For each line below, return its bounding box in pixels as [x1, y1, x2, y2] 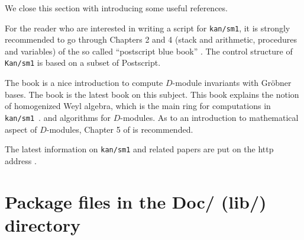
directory [5, 212, 81, 236]
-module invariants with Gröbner [172, 76, 292, 89]
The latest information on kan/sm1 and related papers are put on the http [5, 143, 274, 155]
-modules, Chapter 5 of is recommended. [46, 123, 193, 135]
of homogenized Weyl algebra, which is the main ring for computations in [5, 100, 271, 112]
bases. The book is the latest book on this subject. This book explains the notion [5, 88, 299, 100]
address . [5, 154, 37, 167]
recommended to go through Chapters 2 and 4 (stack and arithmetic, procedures [5, 33, 297, 46]
